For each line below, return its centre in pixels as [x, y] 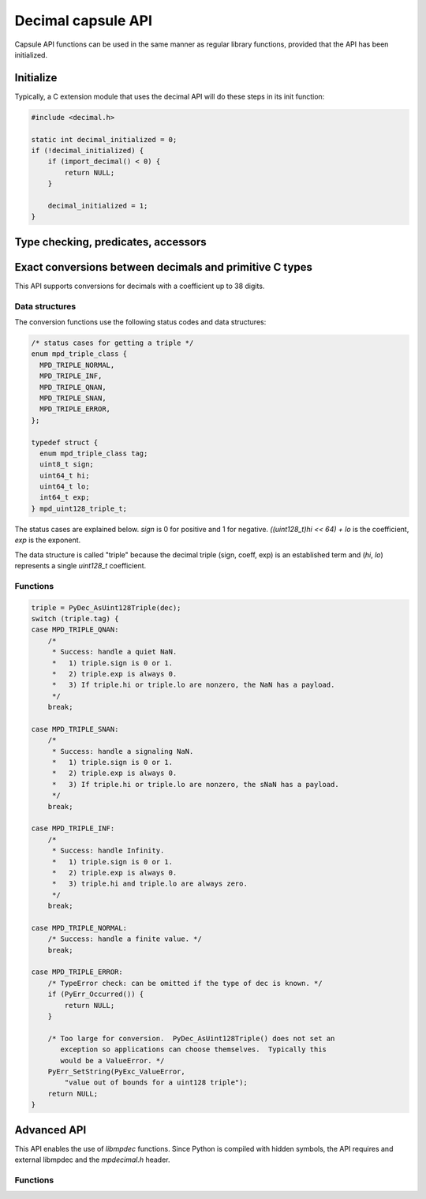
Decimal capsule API [84, 21]
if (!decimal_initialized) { [88, 150]
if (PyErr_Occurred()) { [96, 994]
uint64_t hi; [65, 475]
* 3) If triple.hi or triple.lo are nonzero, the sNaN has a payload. [195, 784]
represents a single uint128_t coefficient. [80, 566]
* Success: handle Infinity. [108, 851]
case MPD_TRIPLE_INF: [73, 828]
